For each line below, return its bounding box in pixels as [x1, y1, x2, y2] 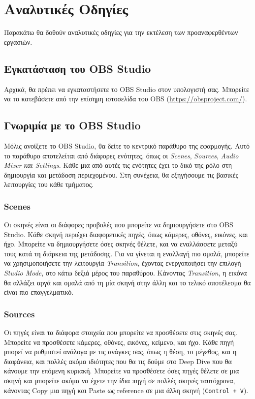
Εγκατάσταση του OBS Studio [4, 61, 151, 76]
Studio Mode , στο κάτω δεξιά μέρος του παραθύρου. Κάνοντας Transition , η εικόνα [4, 268, 247, 278]
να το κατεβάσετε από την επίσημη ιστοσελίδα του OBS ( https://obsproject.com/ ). [4, 93, 247, 104]
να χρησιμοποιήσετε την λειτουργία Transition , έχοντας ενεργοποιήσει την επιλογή [4, 258, 241, 268]
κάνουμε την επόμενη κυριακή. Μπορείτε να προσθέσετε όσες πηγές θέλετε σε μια [4, 366, 239, 376]
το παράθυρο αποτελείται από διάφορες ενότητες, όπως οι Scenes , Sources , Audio [4, 150, 239, 160]
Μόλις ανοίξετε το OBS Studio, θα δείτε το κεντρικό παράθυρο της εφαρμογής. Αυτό [4, 140, 250, 151]
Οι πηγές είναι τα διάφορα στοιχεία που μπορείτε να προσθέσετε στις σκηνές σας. [4, 327, 237, 338]
